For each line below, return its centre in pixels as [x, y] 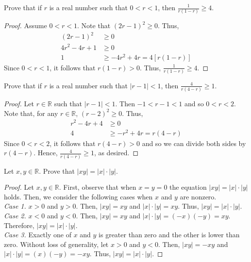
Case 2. [15, 215]
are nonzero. [198, 196]
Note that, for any [31, 113]
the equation [188, 187]
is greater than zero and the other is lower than [169, 235]
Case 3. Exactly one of [38, 235]
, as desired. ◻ [116, 153]
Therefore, [19, 225]
